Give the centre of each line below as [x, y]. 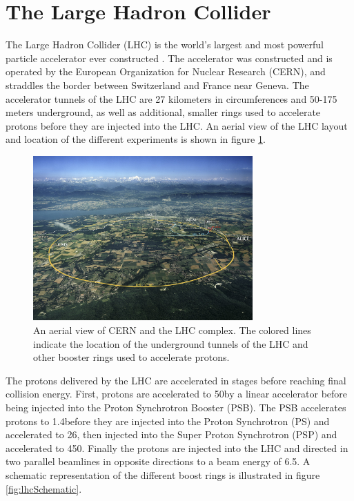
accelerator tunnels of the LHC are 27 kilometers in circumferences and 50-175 [171, 98]
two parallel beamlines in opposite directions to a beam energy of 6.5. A [158, 461]
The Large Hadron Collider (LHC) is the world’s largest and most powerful [165, 45]
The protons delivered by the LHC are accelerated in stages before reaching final [176, 380]
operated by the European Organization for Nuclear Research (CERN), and [166, 71]
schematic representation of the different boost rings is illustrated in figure [163, 474]
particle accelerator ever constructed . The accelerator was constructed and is [169, 58]
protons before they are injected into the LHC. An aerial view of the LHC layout [177, 125]
